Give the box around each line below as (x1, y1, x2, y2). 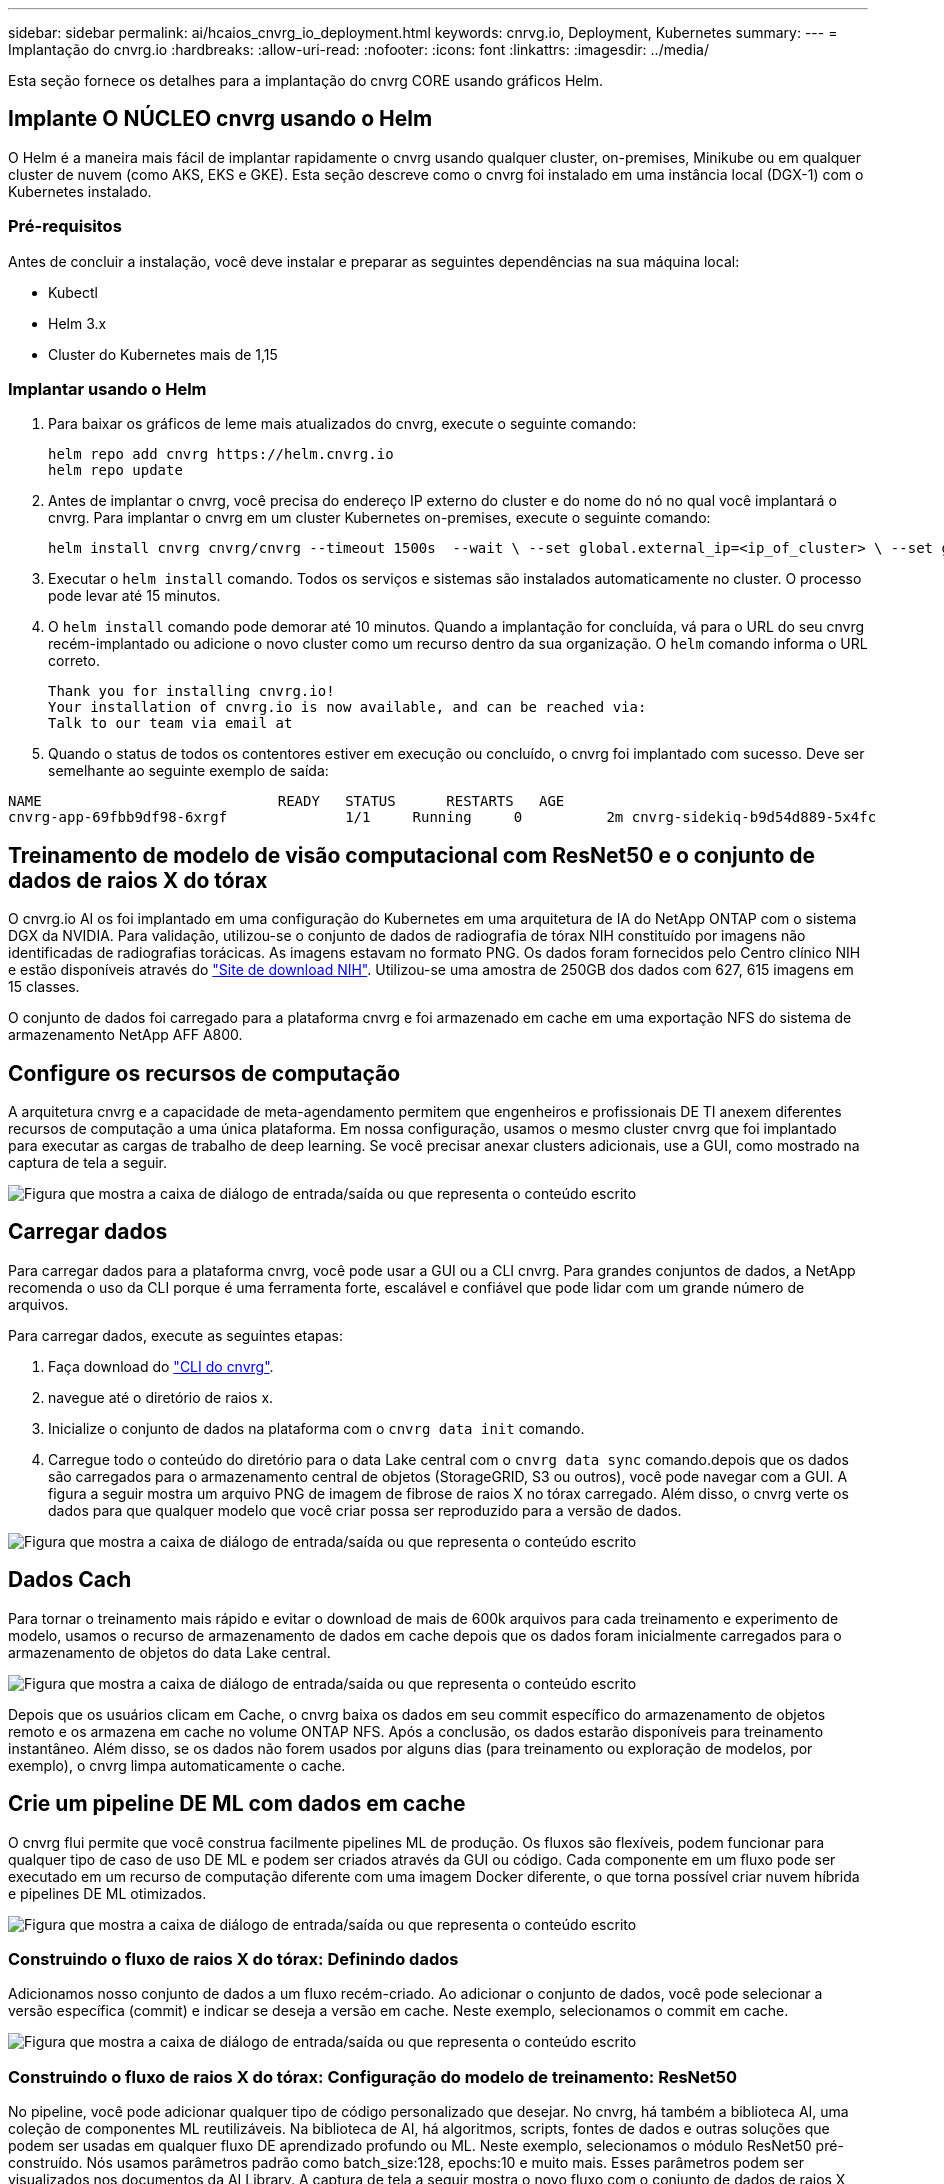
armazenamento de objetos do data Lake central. (8, 1643, 331, 1661)
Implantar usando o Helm (8, 378, 207, 399)
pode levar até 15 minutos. (48, 587, 221, 605)
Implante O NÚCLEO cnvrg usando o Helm (8, 106, 433, 132)
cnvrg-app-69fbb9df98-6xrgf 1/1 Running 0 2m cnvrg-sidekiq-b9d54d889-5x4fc (8, 809, 877, 826)
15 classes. (8, 978, 80, 996)
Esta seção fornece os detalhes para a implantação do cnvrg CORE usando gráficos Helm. (8, 72, 604, 89)
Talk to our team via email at (48, 715, 293, 732)
